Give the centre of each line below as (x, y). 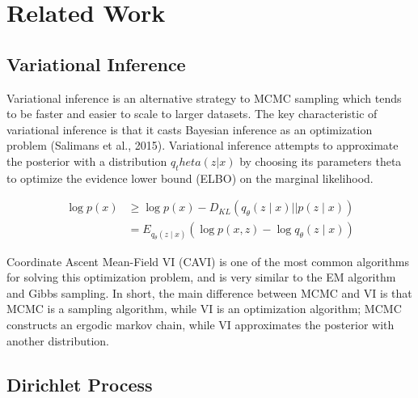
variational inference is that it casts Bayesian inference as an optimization (190, 129)
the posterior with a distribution (87, 161)
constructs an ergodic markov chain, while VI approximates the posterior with (201, 324)
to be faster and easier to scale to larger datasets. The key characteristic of (192, 114)
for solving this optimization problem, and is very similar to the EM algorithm (201, 277)
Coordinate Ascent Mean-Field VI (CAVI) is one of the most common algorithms (208, 261)
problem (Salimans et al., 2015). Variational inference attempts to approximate (203, 145)
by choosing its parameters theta (321, 161)
